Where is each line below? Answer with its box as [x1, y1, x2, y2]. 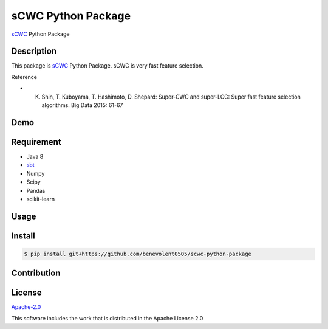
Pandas [26, 187, 46, 194]
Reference [11, 73, 38, 80]
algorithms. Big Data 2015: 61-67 [41, 102, 123, 109]
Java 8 [26, 153, 44, 160]
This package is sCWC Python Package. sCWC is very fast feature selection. [11, 62, 203, 69]
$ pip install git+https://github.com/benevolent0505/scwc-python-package [24, 250, 252, 257]
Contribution [11, 268, 61, 279]
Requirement [11, 137, 62, 147]
